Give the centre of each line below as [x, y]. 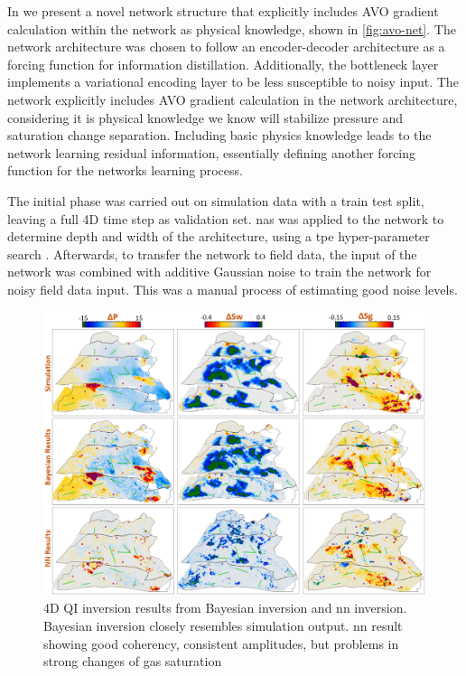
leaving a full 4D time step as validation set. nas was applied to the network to [226, 218]
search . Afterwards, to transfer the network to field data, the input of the [212, 253]
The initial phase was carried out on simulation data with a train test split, [216, 200]
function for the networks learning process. [125, 170]
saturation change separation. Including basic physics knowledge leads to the [219, 135]
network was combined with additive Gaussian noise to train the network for [219, 272]
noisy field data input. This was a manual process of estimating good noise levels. [233, 289]
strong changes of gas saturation [133, 661]
